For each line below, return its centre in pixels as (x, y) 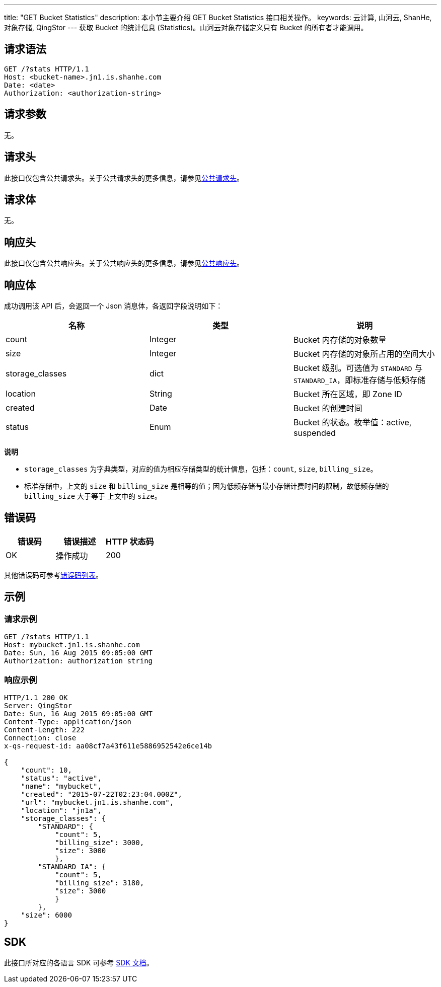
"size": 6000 (46, 915)
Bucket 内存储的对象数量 (340, 340)
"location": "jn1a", (61, 810)
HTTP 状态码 (130, 541)
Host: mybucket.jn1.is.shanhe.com (72, 645)
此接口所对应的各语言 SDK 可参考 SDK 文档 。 (79, 962)
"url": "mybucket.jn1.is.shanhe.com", (97, 802)
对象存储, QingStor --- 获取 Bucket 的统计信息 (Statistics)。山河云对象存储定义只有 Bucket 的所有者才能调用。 (186, 27)
